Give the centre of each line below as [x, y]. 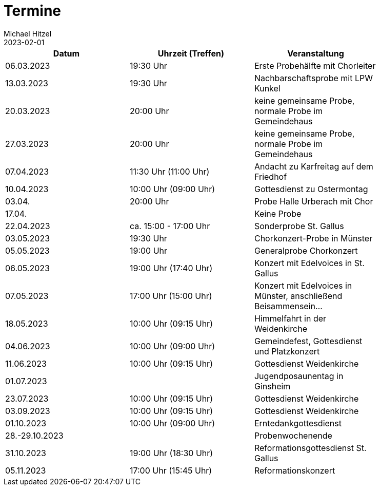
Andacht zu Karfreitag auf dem [314, 166]
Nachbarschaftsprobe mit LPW [313, 78]
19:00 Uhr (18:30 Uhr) [171, 453]
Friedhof [271, 176]
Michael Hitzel [28, 33]
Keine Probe [278, 213]
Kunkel [267, 88]
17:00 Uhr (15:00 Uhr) [171, 296]
